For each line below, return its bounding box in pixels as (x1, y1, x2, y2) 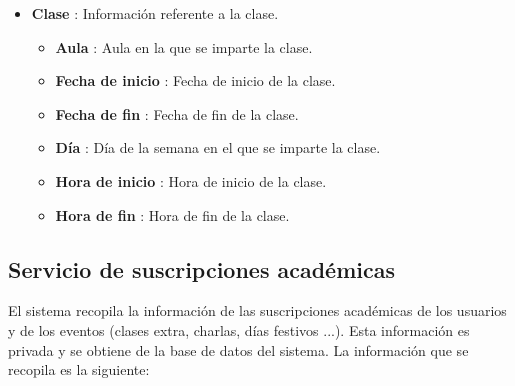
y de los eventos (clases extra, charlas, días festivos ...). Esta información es (8, 319, 470, 340)
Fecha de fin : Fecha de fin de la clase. (55, 103, 299, 124)
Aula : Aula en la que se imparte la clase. (55, 36, 313, 57)
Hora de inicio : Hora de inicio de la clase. (55, 170, 327, 191)
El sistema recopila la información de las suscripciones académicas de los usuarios (8, 300, 507, 321)
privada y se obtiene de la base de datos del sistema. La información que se (8, 339, 469, 360)
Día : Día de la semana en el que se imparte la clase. (55, 137, 381, 158)
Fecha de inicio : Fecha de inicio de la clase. (55, 70, 336, 91)
